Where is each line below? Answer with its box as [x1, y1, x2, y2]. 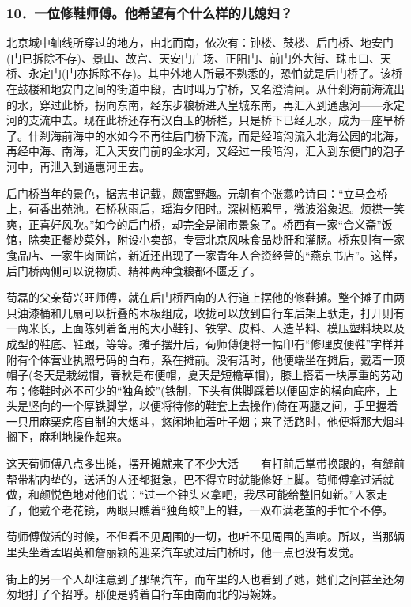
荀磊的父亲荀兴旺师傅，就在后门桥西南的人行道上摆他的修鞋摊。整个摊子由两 [6, 289, 405, 305]
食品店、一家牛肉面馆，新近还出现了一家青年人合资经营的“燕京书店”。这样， [6, 246, 405, 263]
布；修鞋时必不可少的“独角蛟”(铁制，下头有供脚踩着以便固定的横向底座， [6, 381, 386, 398]
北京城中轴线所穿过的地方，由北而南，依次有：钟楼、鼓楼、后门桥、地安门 [6, 34, 394, 51]
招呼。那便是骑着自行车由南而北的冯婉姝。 [61, 586, 283, 602]
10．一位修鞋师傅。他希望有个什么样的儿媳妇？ [6, 2, 293, 22]
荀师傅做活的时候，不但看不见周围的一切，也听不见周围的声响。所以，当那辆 [6, 528, 405, 544]
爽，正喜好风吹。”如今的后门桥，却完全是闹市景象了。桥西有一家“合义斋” [6, 215, 382, 232]
